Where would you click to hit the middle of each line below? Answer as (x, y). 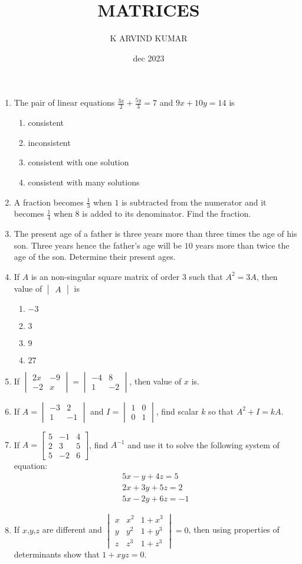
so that (221, 411)
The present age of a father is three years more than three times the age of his (155, 234)
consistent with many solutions (84, 182)
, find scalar (177, 411)
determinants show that (57, 554)
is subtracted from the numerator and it (194, 202)
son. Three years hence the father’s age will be (98, 245)
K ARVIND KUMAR (149, 38)
